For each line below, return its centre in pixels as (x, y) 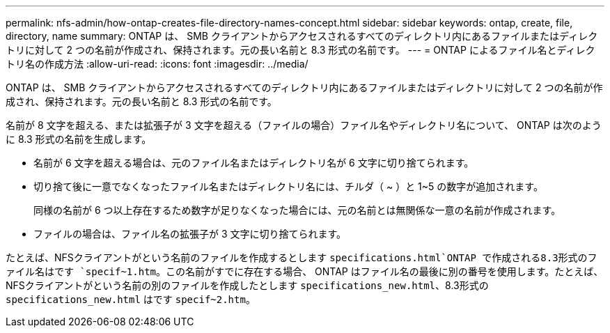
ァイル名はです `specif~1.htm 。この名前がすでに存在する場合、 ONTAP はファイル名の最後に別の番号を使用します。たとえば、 (305, 271)
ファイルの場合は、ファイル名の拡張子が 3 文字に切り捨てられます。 (190, 234)
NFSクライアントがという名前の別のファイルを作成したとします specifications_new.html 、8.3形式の (247, 285)
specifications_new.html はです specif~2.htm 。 (131, 299)
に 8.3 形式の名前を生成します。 (79, 139)
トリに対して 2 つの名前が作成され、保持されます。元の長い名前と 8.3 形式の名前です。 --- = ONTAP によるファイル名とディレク (300, 50)
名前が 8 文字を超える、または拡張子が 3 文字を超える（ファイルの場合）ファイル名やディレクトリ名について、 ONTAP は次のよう (304, 125)
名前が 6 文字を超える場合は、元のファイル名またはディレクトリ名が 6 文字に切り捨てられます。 (254, 163)
